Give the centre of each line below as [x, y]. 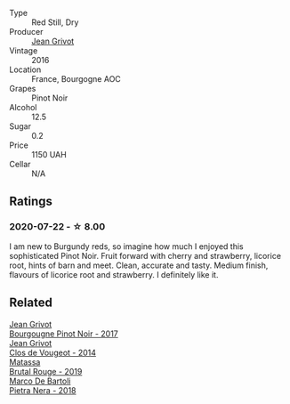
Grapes [23, 89]
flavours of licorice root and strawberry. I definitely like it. [114, 274]
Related [31, 303]
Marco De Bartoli [40, 381]
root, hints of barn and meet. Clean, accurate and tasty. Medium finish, [139, 265]
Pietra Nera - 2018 [43, 390]
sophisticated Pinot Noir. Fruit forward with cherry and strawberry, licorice [145, 255]
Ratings [31, 202]
